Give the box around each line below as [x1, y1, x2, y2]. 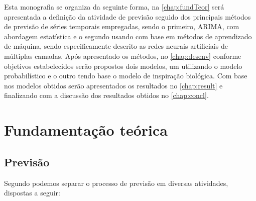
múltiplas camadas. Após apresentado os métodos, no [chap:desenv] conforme [4, 50, 241, 61]
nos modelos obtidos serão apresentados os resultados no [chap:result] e [4, 80, 223, 90]
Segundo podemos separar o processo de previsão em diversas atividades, [4, 177, 228, 188]
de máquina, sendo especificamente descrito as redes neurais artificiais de [4, 41, 228, 51]
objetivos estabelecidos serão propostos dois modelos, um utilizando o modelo [4, 60, 242, 71]
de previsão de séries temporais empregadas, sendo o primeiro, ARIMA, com [4, 21, 239, 32]
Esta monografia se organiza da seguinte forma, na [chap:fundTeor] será [4, 2, 224, 12]
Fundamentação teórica [4, 120, 168, 140]
